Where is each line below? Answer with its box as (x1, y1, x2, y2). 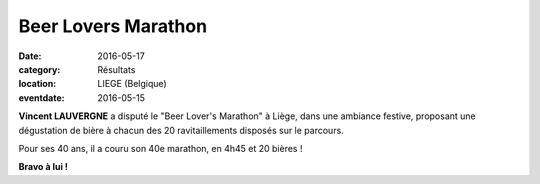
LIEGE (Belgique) (97, 78, 167, 90)
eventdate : (18, 91, 65, 104)
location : (18, 78, 57, 90)
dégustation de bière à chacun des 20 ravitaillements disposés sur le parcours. (18, 124, 344, 136)
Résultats (97, 63, 136, 75)
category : (18, 63, 61, 75)
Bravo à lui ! (18, 161, 69, 173)
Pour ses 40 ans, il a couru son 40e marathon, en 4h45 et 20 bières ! (18, 142, 303, 154)
